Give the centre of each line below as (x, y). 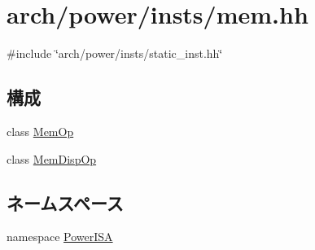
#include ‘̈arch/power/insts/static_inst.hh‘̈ (115, 53)
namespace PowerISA (60, 237)
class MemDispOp (52, 158)
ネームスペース (65, 202)
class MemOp (40, 131)
